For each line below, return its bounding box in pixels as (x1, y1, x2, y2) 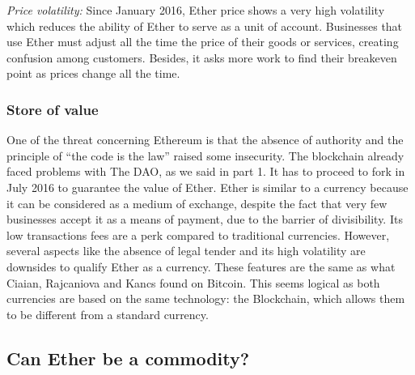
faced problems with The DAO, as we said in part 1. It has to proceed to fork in (6, 163, 405, 180)
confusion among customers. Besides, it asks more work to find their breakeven (6, 49, 397, 66)
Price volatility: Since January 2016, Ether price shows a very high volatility (6, 2, 385, 18)
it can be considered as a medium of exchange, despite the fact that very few (6, 194, 387, 211)
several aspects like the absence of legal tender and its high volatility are (6, 242, 366, 259)
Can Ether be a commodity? (6, 345, 250, 370)
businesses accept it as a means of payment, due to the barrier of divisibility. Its (6, 211, 403, 228)
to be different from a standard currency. (6, 305, 209, 322)
